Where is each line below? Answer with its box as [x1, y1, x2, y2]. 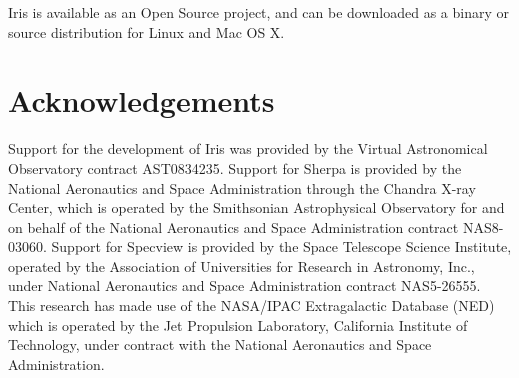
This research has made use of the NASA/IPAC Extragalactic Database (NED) [8, 295, 495, 316]
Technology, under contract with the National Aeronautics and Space [8, 334, 432, 355]
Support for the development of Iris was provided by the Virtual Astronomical [8, 138, 488, 159]
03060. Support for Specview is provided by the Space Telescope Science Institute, [8, 236, 512, 257]
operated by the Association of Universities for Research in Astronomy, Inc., [8, 255, 475, 276]
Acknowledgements [8, 80, 275, 121]
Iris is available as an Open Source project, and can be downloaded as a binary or [8, 2, 510, 22]
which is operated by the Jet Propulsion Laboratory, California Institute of [8, 314, 468, 335]
